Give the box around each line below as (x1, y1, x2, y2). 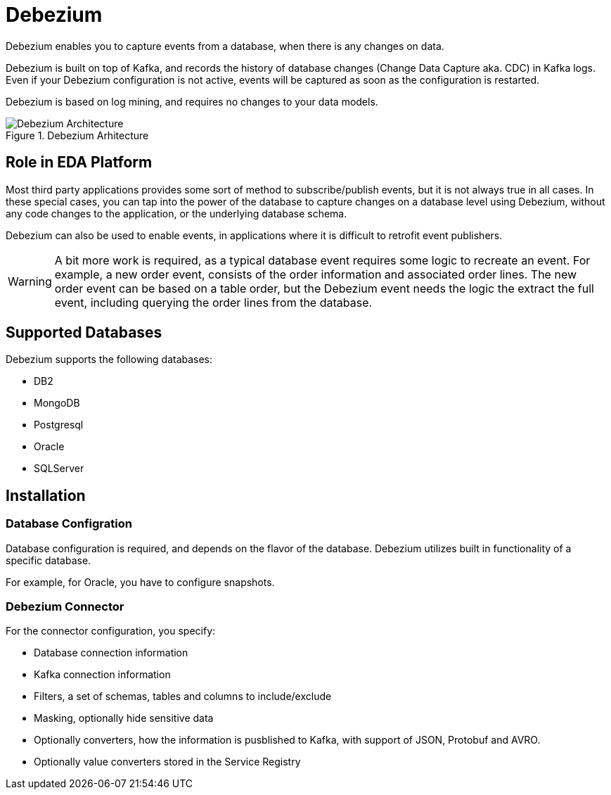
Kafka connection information (34, 668, 171, 681)
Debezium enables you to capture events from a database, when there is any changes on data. (6, 39, 444, 52)
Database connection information (34, 647, 188, 659)
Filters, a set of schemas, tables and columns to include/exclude (34, 690, 332, 703)
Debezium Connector (6, 599, 124, 614)
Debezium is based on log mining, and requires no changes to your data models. (6, 95, 378, 108)
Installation (6, 486, 86, 504)
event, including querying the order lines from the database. (54, 295, 373, 310)
